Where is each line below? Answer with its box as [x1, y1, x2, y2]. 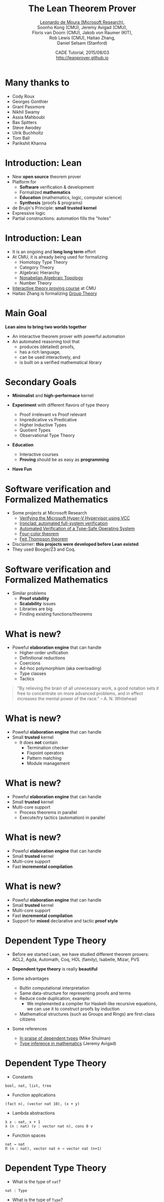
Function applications [12, 1092, 56, 1098]
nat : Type [5, 1188, 27, 1193]
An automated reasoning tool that [12, 338, 80, 344]
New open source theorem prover [12, 174, 82, 179]
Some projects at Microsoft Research [12, 510, 87, 516]
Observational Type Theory [19, 433, 75, 438]
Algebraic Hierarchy [19, 269, 60, 275]
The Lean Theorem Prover [28, 3, 136, 14]
